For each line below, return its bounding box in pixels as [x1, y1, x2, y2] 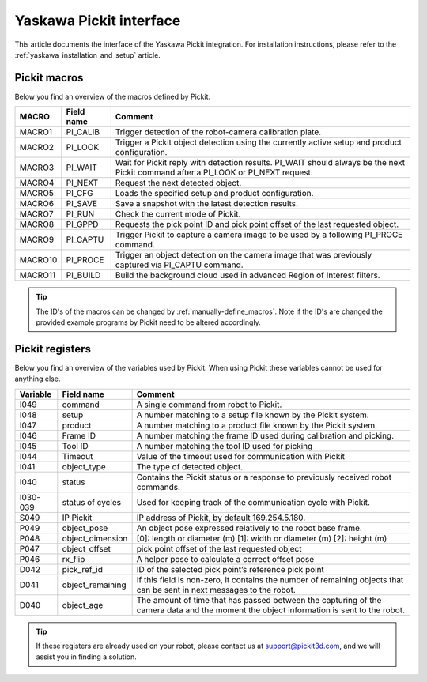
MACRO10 [19, 254, 58, 266]
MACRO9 [19, 234, 55, 245]
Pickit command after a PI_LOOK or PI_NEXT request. [115, 167, 314, 178]
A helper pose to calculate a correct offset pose [136, 553, 315, 564]
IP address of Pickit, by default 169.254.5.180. [136, 512, 306, 523]
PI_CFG [66, 188, 94, 199]
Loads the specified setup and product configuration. [115, 188, 314, 199]
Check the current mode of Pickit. [115, 209, 241, 220]
